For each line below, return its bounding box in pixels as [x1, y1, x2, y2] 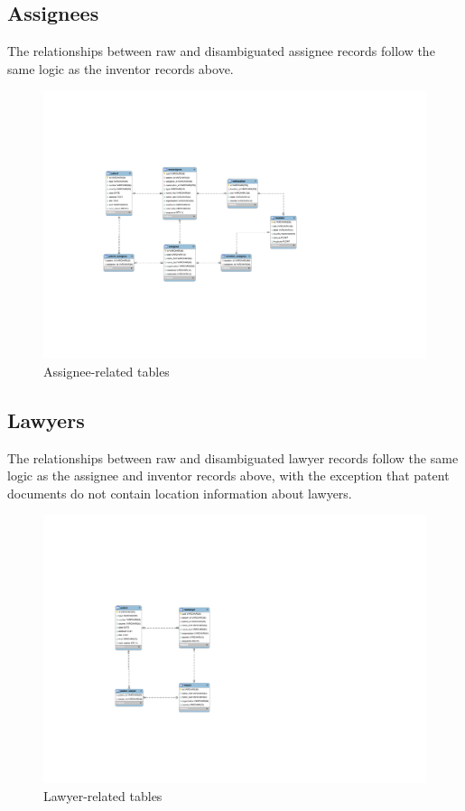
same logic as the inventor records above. [7, 59, 234, 78]
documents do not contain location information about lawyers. [7, 483, 352, 502]
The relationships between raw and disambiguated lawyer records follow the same [7, 448, 459, 467]
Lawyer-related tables [43, 786, 163, 805]
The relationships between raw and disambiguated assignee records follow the [7, 42, 435, 61]
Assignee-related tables [43, 361, 170, 380]
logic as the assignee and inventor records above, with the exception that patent [7, 466, 450, 485]
